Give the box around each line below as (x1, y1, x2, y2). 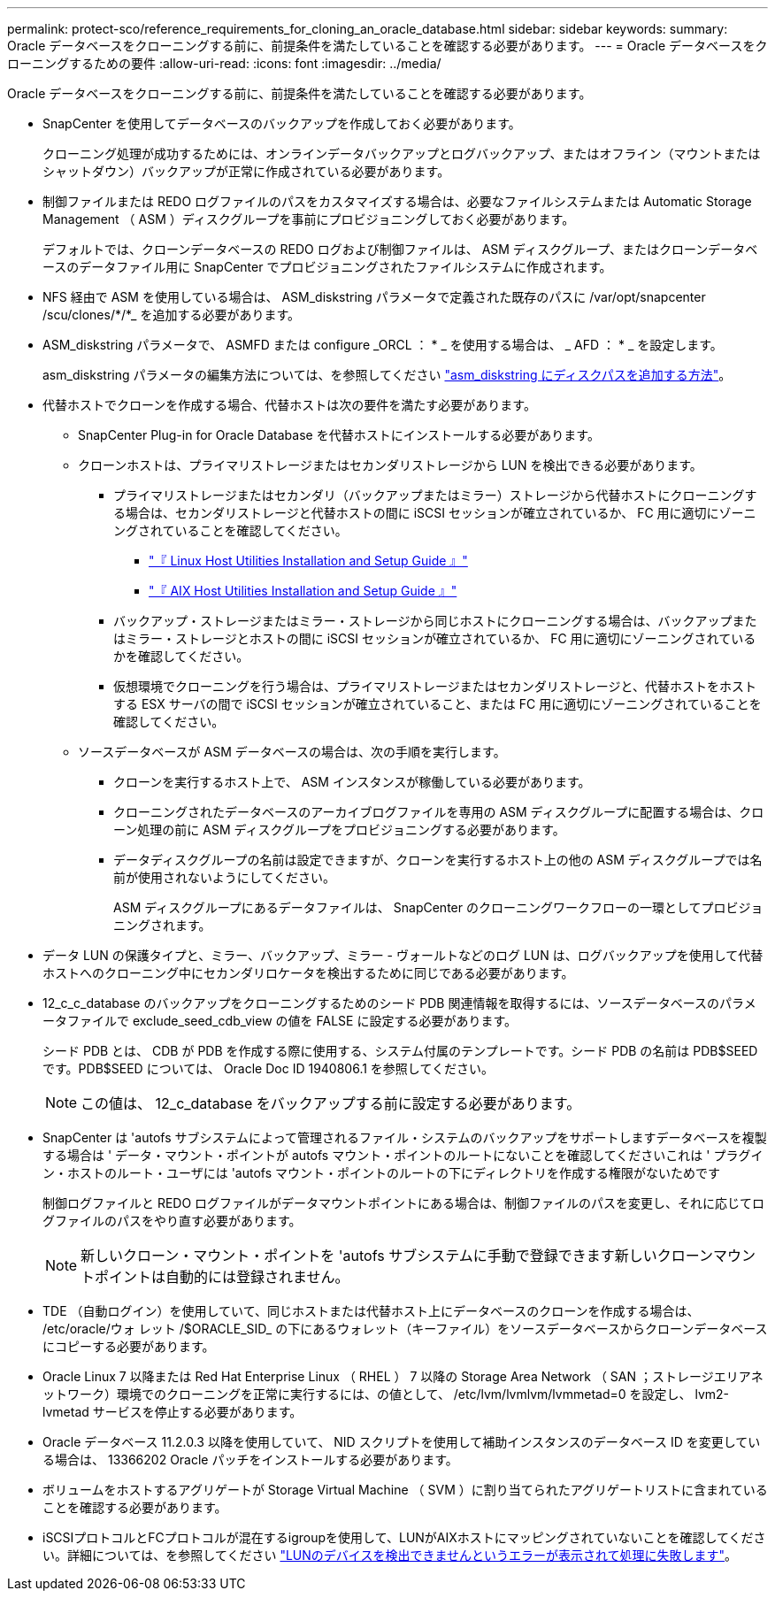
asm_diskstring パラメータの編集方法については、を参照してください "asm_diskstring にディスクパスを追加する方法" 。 (42, 367, 732, 382)
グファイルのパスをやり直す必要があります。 (42, 1213, 302, 1228)
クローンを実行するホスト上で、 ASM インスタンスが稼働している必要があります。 (113, 774, 591, 789)
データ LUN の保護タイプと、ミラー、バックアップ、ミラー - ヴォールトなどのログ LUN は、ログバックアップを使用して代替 (42, 948, 763, 963)
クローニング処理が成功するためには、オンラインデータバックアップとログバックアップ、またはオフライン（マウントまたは (42, 146, 761, 161)
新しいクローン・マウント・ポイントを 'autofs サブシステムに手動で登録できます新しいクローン (81, 1247, 713, 1264)
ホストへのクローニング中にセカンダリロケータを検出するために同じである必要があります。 (42, 965, 574, 980)
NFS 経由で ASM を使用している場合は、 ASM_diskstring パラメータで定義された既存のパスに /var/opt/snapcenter (42, 289, 706, 304)
